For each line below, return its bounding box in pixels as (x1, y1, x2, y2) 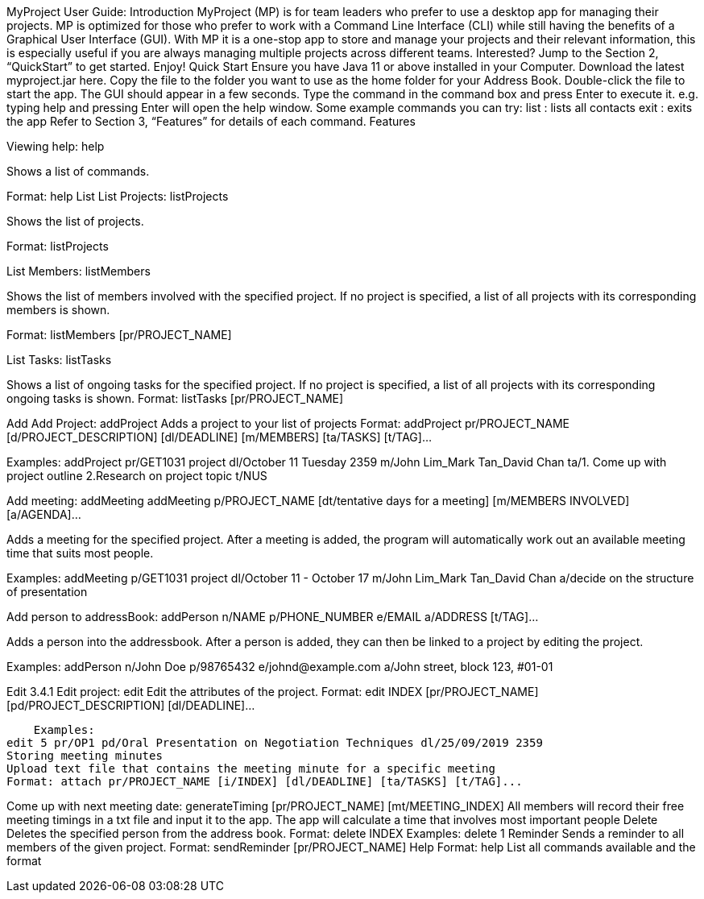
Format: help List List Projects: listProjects (6, 189, 229, 203)
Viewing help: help (6, 139, 105, 153)
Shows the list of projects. (6, 214, 144, 228)
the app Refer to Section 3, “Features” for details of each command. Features (6, 114, 416, 128)
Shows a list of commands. (6, 164, 150, 178)
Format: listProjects (6, 239, 109, 253)
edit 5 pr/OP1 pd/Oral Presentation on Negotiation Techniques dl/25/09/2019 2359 (6, 736, 543, 749)
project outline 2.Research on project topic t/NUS (6, 469, 267, 483)
